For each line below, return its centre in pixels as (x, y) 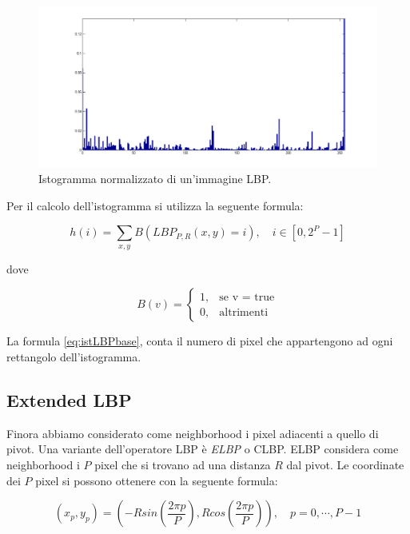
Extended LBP (69, 399)
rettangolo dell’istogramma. (74, 357)
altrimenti (244, 312)
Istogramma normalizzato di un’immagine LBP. (155, 179)
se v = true (247, 297)
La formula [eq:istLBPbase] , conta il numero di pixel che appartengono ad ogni (200, 341)
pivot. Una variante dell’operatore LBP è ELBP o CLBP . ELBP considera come (203, 449)
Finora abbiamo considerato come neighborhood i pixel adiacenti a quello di (193, 433)
